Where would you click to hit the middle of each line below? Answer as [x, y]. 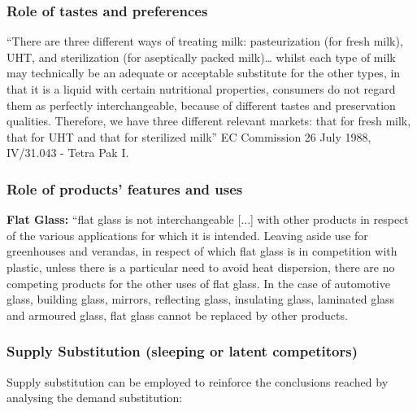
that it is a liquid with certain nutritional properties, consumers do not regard [201, 89]
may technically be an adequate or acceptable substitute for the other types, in [204, 73]
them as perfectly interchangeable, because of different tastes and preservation [201, 105]
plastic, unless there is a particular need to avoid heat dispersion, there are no [201, 267]
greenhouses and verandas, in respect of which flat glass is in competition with [202, 251]
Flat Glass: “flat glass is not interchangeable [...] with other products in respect [208, 219]
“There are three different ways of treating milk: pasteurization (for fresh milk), [205, 41]
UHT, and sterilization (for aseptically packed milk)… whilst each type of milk [201, 57]
